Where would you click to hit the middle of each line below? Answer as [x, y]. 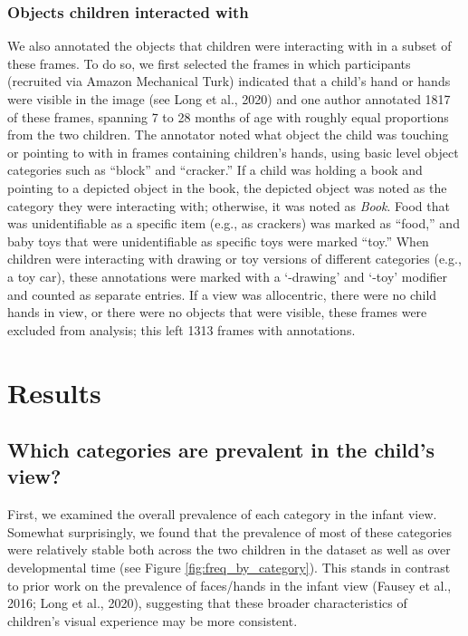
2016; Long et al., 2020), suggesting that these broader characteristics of [207, 603]
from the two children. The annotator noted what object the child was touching [228, 135]
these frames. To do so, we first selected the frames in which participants [209, 63]
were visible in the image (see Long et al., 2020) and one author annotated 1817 [229, 99]
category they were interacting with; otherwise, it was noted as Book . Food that [229, 205]
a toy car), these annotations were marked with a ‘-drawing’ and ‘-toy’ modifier [228, 276]
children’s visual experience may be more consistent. [153, 620]
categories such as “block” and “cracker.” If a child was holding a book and [215, 170]
